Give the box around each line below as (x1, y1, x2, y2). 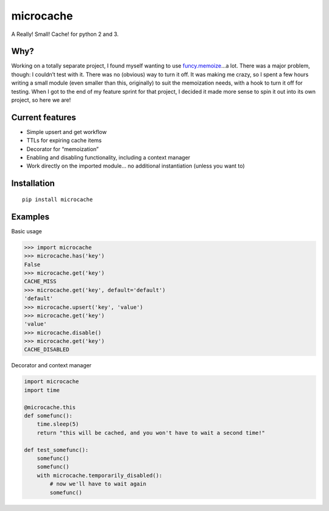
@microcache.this (24, 404, 76, 411)
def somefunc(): (24, 412, 73, 419)
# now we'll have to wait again (49, 481, 146, 487)
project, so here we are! (11, 96, 71, 104)
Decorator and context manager (11, 362, 92, 369)
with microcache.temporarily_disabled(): (37, 472, 163, 479)
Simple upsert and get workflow (26, 128, 107, 135)
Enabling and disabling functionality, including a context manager (26, 154, 191, 161)
